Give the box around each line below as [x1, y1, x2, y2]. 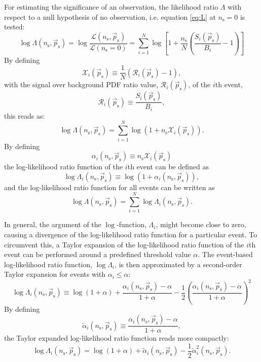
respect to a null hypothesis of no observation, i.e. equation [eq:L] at [4, 11, 216, 22]
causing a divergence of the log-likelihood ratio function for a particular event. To [4, 229, 257, 240]
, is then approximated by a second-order [115, 259, 242, 269]
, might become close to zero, [156, 219, 246, 230]
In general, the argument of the [4, 219, 101, 230]
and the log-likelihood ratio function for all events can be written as [4, 182, 215, 192]
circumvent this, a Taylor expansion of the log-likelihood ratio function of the [4, 239, 244, 249]
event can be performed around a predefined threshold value [4, 249, 191, 260]
